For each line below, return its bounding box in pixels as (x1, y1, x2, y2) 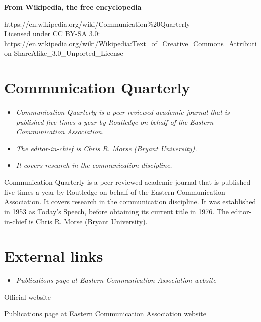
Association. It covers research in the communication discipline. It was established (4, 196, 256, 207)
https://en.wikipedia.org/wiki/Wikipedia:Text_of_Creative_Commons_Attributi (4, 38, 257, 48)
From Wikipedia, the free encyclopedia (4, 2, 142, 12)
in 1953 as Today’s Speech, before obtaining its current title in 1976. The (4, 206, 229, 217)
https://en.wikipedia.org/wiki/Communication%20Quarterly (4, 18, 190, 29)
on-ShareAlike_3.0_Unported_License (4, 48, 123, 58)
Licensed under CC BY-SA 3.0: (4, 28, 100, 39)
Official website (4, 291, 51, 302)
